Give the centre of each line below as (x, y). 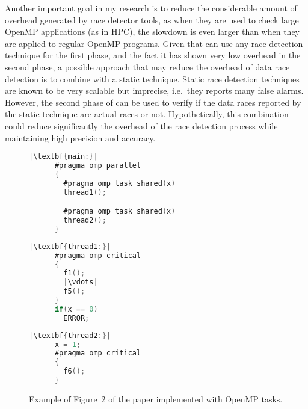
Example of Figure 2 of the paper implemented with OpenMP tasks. (156, 398)
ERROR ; (76, 318)
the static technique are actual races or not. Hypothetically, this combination (147, 114)
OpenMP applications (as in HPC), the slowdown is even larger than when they (152, 32)
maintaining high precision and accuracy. (80, 137)
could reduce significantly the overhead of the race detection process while (141, 125)
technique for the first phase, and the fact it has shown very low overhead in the (153, 55)
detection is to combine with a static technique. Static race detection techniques (152, 78)
